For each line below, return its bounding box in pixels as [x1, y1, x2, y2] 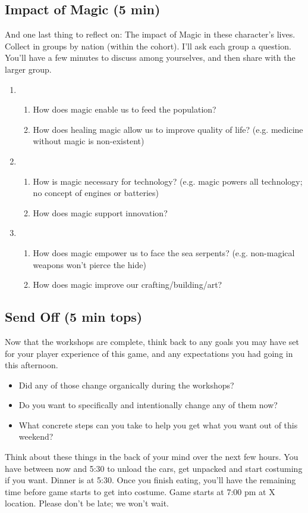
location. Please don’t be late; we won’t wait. [5, 497, 169, 509]
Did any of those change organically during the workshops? [18, 378, 234, 391]
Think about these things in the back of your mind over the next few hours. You [5, 450, 298, 463]
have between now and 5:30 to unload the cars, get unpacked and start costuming [5, 462, 303, 474]
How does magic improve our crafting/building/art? [33, 278, 222, 291]
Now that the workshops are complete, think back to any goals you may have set [5, 335, 299, 347]
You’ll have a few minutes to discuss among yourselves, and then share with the [5, 51, 296, 64]
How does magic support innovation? [33, 206, 168, 219]
